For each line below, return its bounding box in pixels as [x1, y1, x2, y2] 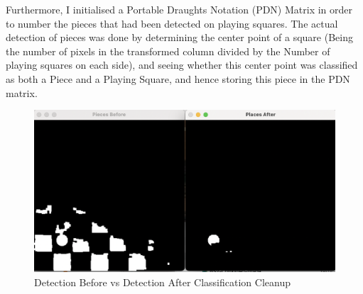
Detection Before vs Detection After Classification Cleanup [34, 274, 291, 289]
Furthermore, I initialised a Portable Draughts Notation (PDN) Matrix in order [6, 2, 353, 16]
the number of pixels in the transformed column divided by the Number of [6, 43, 330, 58]
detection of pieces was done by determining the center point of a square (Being [6, 30, 353, 45]
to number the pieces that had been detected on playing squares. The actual [6, 16, 338, 30]
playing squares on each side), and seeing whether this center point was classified [6, 57, 358, 72]
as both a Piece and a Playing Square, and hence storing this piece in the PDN [6, 71, 350, 86]
